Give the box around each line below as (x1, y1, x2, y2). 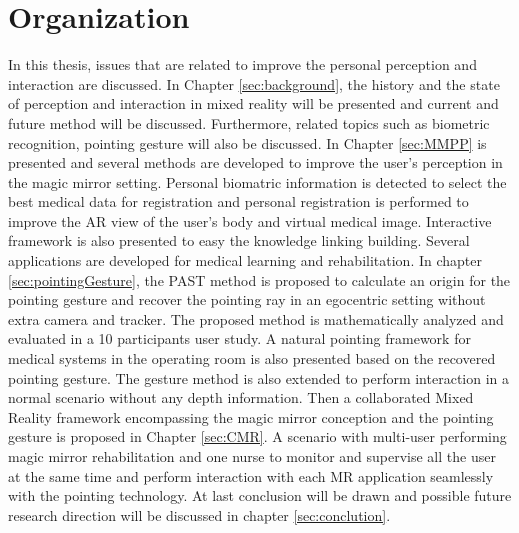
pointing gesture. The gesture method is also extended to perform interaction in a (8, 367, 510, 388)
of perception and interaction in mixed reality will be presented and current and (8, 93, 499, 114)
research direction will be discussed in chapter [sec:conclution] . (8, 504, 391, 525)
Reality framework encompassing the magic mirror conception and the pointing (8, 406, 494, 427)
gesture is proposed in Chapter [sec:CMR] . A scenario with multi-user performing (8, 426, 507, 447)
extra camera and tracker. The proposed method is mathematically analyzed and (8, 308, 504, 329)
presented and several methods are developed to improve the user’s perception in (8, 152, 503, 173)
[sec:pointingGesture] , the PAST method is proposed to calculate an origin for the (8, 269, 511, 290)
